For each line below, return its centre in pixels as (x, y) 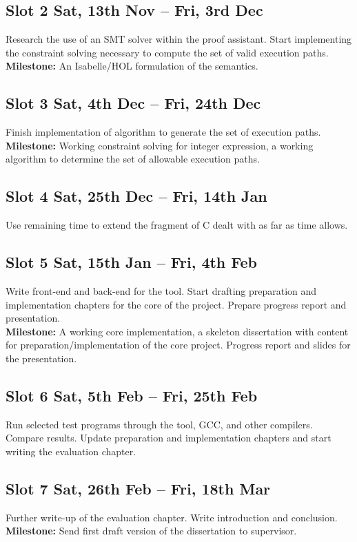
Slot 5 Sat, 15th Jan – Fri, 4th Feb (132, 262)
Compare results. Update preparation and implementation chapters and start (169, 438)
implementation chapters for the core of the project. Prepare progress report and (176, 304)
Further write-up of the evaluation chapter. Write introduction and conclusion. (172, 517)
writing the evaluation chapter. (71, 451)
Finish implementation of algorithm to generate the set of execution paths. (163, 132)
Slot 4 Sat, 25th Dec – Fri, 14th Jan (136, 196)
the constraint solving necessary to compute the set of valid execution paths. (167, 52)
